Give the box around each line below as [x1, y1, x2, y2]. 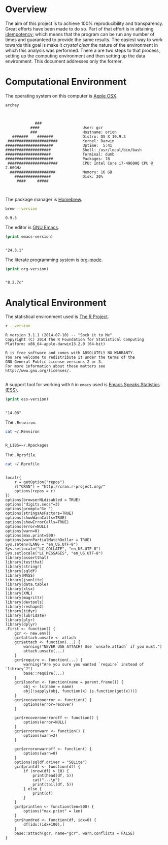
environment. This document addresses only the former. [5, 58, 123, 64]
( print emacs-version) [5, 234, 53, 239]
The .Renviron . [5, 419, 37, 425]
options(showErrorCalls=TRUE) [5, 519, 70, 524]
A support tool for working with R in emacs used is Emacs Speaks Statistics [5, 382, 160, 388]
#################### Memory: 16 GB [10, 169, 113, 175]
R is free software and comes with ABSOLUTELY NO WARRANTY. [5, 351, 136, 356]
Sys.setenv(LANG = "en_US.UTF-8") [5, 542, 79, 547]
